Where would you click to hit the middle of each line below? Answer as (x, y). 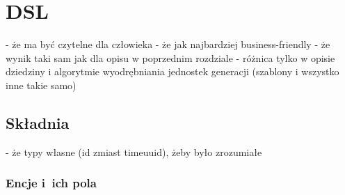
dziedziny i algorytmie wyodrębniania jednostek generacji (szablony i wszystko (172, 71)
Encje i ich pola (51, 183)
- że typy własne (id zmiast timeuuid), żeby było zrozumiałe (134, 151)
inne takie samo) (41, 85)
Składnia (38, 122)
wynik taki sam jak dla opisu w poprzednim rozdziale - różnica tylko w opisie (170, 57)
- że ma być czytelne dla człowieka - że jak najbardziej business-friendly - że (168, 44)
